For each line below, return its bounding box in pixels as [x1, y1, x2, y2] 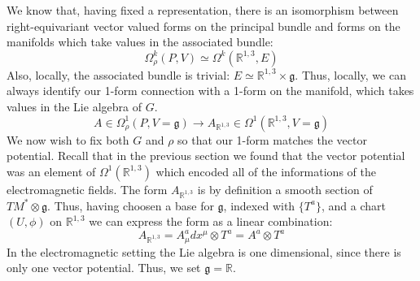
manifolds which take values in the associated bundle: [7, 33, 273, 50]
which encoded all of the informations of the [155, 162, 376, 179]
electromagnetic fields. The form [7, 180, 168, 197]
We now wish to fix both [7, 131, 129, 148]
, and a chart [321, 197, 386, 214]
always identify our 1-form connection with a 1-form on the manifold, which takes [7, 82, 414, 99]
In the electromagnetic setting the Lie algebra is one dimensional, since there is [7, 243, 401, 260]
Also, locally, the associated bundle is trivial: [7, 66, 230, 83]
